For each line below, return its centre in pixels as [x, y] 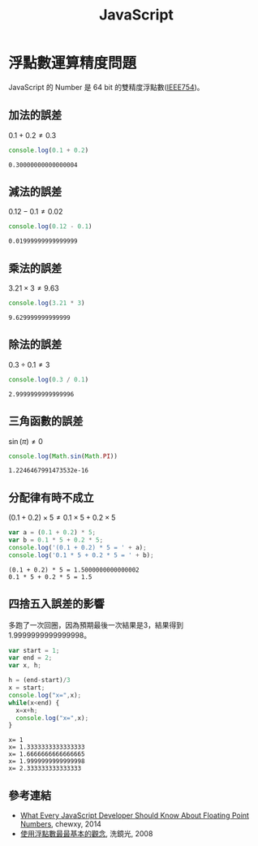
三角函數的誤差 [46, 421]
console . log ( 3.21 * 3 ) [47, 303]
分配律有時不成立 [51, 497]
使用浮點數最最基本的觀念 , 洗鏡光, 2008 [86, 834]
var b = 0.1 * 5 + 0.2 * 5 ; [56, 540]
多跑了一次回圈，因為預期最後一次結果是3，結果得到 [96, 625]
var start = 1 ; [34, 650]
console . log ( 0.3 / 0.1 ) [49, 379]
